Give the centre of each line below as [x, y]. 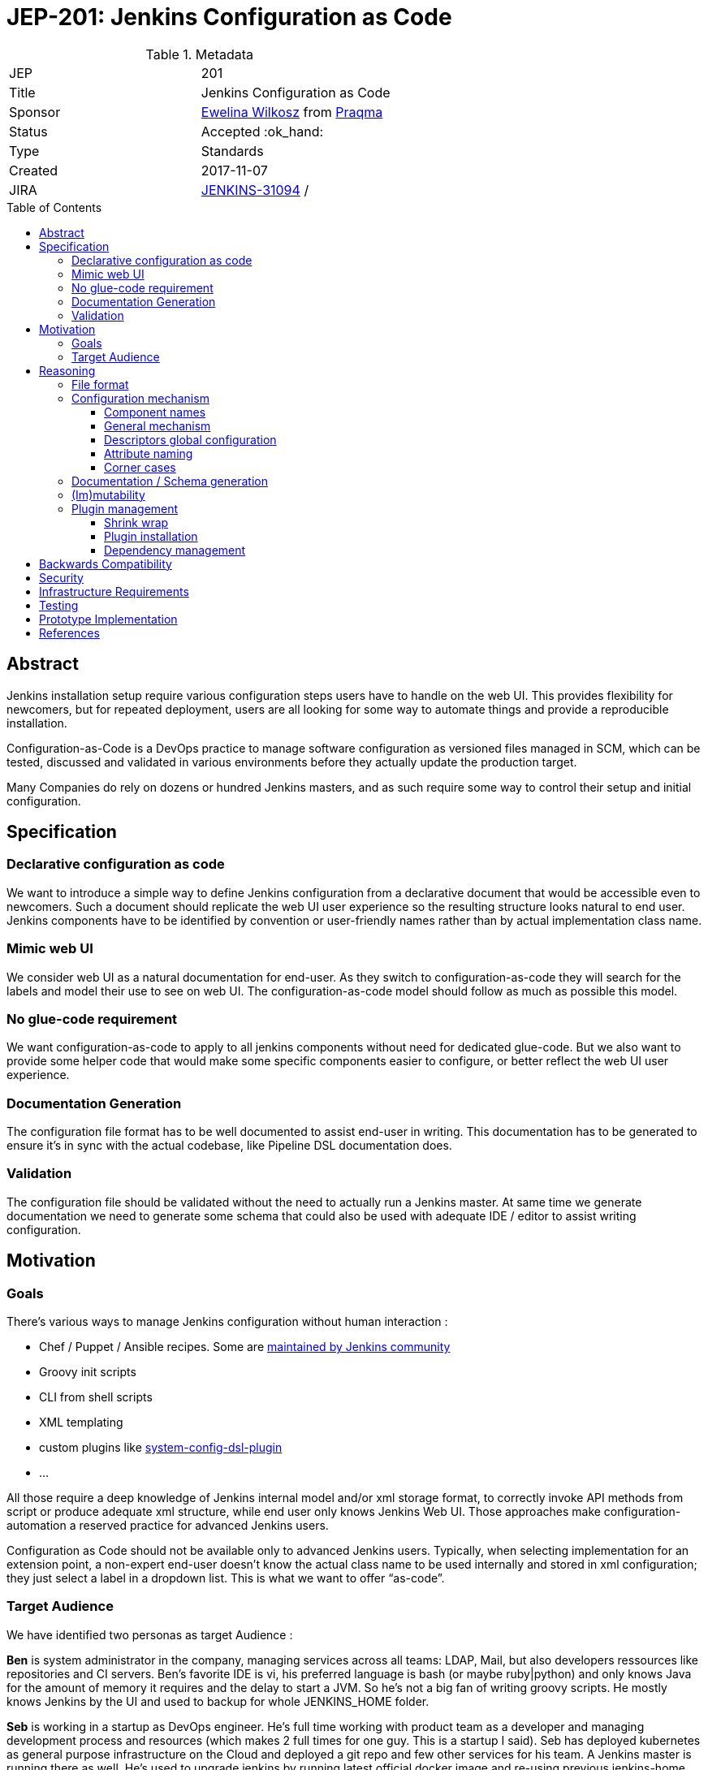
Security [61, 577]
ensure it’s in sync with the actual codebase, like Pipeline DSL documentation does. [229, 1146]
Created [34, 170]
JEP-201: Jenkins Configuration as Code [229, 17]
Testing [59, 605]
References [69, 632]
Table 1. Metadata [199, 54]
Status [28, 131]
